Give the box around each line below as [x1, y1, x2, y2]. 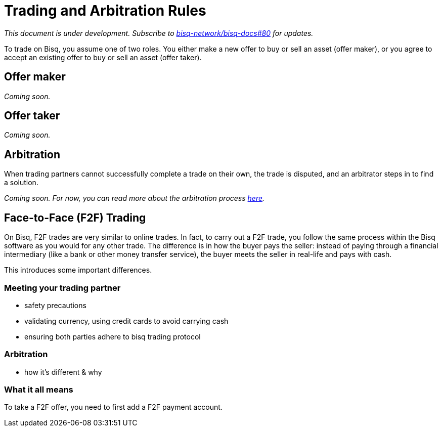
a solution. [4, 178, 38, 187]
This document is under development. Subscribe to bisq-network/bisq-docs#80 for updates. [4, 28, 314, 37]
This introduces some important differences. [4, 266, 152, 275]
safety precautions [24, 300, 86, 310]
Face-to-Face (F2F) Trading [4, 211, 146, 224]
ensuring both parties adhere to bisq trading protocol [24, 332, 201, 341]
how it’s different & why [24, 367, 102, 376]
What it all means [4, 384, 73, 395]
